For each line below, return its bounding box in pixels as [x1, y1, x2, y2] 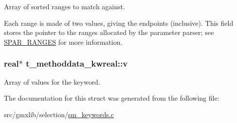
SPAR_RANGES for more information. [4, 36, 123, 47]
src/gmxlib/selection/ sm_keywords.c [4, 109, 114, 119]
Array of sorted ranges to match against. [4, 1, 125, 11]
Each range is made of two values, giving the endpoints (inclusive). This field [4, 18, 234, 28]
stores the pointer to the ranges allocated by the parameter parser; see [4, 27, 214, 37]
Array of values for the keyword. [4, 76, 100, 87]
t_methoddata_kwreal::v [26, 57, 128, 70]
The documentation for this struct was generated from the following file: [4, 93, 219, 103]
